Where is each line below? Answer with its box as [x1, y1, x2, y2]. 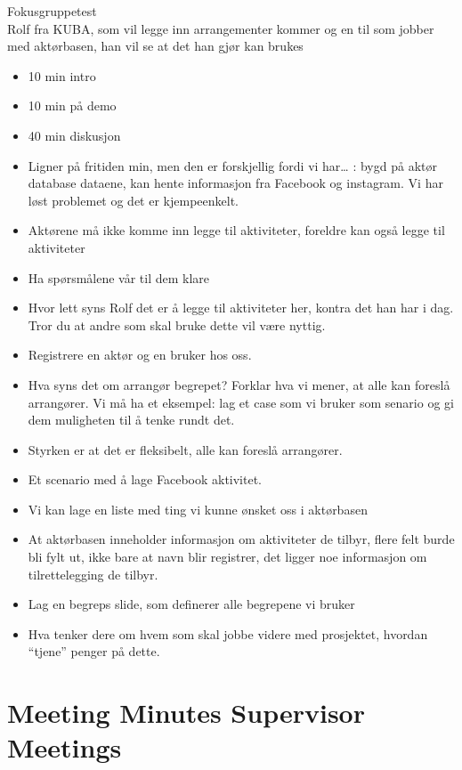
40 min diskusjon [28, 126, 121, 144]
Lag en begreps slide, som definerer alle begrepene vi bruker [28, 595, 355, 613]
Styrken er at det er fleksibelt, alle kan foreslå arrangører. [28, 440, 343, 458]
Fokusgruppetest [7, 2, 97, 20]
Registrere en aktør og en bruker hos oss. [28, 345, 252, 364]
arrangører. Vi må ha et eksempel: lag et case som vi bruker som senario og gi [28, 393, 454, 411]
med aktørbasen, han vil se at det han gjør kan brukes [7, 36, 304, 55]
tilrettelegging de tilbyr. [28, 564, 158, 583]
